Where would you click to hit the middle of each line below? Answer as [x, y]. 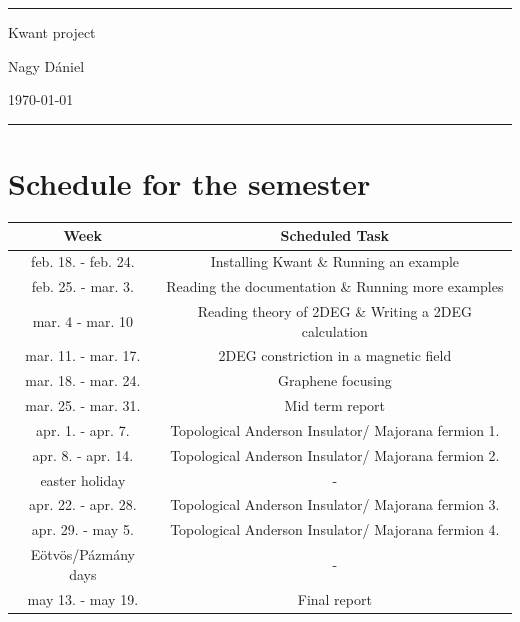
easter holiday [83, 479]
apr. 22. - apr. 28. [83, 504]
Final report [334, 598]
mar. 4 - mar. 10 [83, 320]
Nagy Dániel [46, 65]
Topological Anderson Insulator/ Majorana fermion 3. [335, 504]
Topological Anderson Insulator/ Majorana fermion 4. [335, 529]
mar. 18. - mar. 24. [83, 380]
